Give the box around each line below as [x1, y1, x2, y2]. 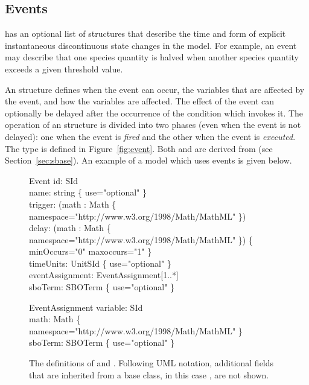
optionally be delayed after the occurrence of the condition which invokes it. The [5, 106, 304, 119]
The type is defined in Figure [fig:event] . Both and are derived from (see [5, 142, 273, 154]
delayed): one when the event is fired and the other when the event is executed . [5, 130, 296, 142]
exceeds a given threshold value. [5, 62, 123, 75]
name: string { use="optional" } [29, 186, 147, 199]
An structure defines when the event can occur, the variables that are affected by [5, 83, 305, 95]
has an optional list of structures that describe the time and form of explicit [5, 27, 286, 40]
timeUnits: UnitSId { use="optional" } [29, 256, 171, 269]
